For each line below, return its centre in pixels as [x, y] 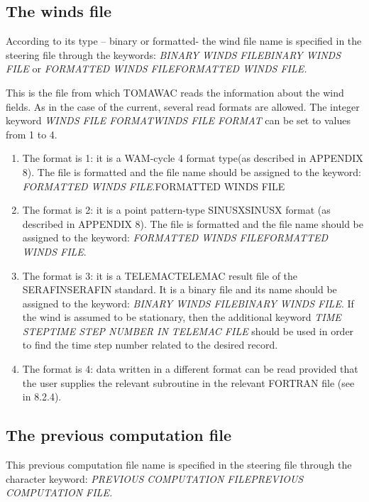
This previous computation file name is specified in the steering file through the [179, 465]
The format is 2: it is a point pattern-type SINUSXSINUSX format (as [176, 210]
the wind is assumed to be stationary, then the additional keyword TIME [182, 317]
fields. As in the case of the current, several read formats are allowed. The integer [183, 106]
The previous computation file [119, 435]
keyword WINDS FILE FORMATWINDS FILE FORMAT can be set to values [178, 120]
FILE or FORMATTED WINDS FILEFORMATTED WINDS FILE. [156, 69]
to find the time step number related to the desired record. [150, 345]
